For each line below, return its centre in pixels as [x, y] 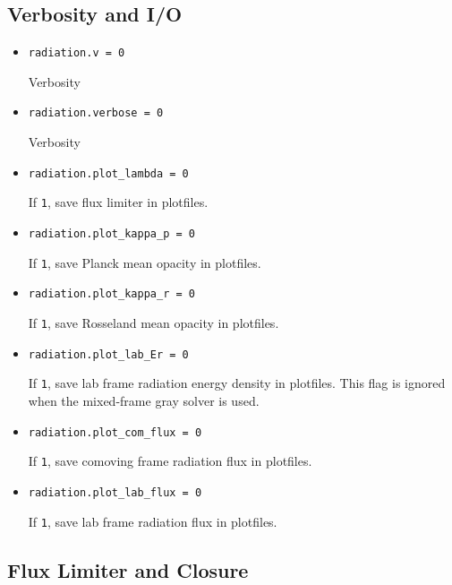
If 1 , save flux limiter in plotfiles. [118, 202]
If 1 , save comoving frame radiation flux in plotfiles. [170, 461]
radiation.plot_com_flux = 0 [115, 432]
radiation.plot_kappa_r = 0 [111, 294]
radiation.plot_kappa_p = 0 [111, 234]
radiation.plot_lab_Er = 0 [108, 354]
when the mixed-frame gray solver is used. [144, 400]
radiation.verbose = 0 [96, 113]
